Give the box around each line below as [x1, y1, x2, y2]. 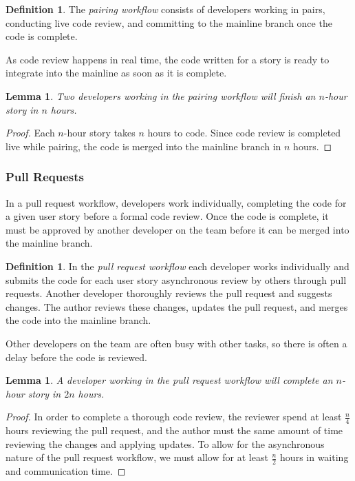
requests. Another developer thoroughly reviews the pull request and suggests [6, 286, 332, 300]
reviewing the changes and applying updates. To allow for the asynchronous [6, 436, 325, 451]
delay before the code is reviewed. [6, 349, 147, 364]
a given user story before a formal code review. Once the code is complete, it [6, 209, 329, 223]
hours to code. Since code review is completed [147, 125, 341, 140]
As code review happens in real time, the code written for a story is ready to [6, 52, 330, 66]
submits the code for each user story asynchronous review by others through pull [6, 272, 347, 287]
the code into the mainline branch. [6, 313, 151, 327]
